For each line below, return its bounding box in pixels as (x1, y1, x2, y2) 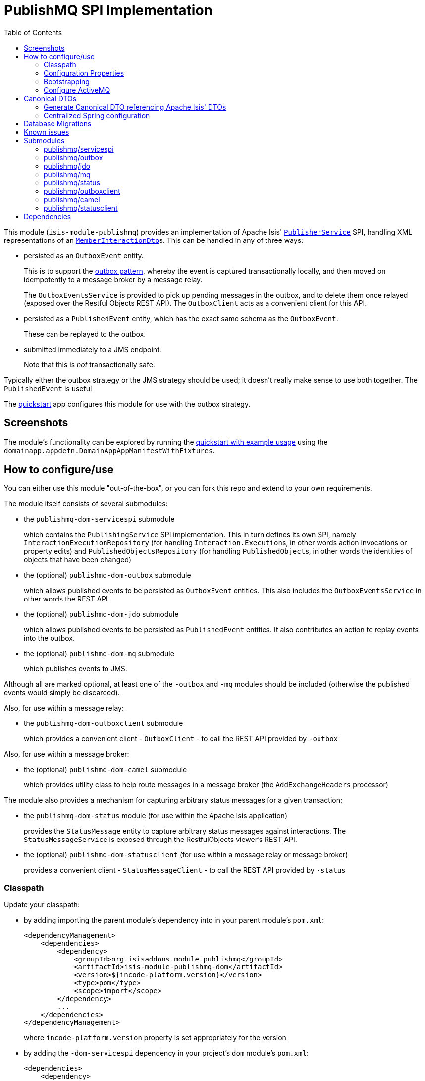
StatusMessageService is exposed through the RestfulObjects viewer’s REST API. (24, 835, 297, 844)
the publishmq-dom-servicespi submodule (24, 515, 175, 524)
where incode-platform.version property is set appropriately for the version (24, 1033, 286, 1042)
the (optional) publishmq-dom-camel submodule (24, 765, 187, 774)
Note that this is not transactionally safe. (24, 360, 155, 369)
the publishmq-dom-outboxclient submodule (24, 719, 183, 728)
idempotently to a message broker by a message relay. (24, 275, 203, 284)
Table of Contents (4, 28, 62, 37)
